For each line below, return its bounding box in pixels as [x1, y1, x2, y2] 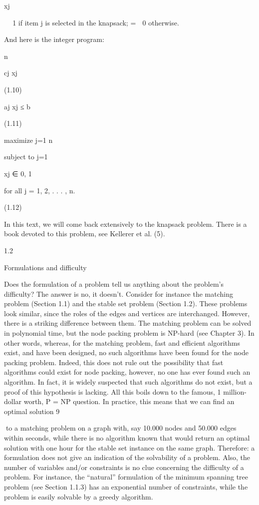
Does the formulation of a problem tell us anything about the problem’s [4, 279, 224, 289]
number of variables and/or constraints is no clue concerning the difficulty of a [4, 462, 244, 472]
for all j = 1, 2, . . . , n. [4, 185, 75, 195]
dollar [4, 396, 22, 407]
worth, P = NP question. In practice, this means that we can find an [23, 396, 235, 407]
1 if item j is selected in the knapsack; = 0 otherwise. [12, 17, 179, 27]
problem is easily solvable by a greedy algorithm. [4, 491, 153, 502]
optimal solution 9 [4, 406, 60, 416]
